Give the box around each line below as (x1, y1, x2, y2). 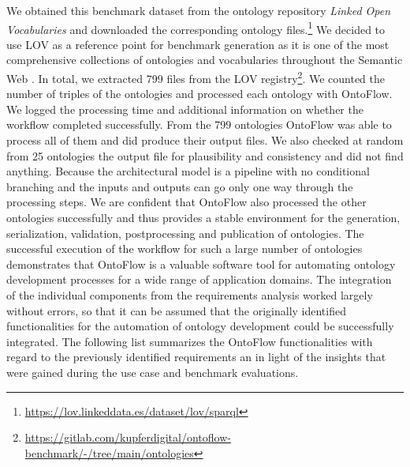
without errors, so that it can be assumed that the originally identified (6, 302, 346, 318)
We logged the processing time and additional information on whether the (6, 100, 363, 117)
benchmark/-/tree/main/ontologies (24, 444, 194, 461)
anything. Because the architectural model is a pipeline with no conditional (6, 163, 370, 179)
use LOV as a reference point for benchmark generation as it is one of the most (6, 36, 389, 52)
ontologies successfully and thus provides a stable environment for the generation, (6, 209, 401, 226)
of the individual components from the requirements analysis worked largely (6, 287, 373, 303)
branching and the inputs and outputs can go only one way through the (6, 178, 353, 194)
